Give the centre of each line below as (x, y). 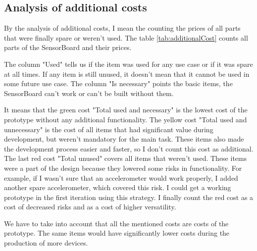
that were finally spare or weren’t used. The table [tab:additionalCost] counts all (126, 37)
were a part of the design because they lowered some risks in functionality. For (123, 168)
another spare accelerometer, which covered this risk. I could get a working (118, 187)
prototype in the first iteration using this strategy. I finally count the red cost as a (129, 197)
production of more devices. (46, 243)
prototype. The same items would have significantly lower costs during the (117, 233)
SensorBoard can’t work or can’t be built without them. (89, 93)
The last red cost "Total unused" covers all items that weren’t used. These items (126, 158)
